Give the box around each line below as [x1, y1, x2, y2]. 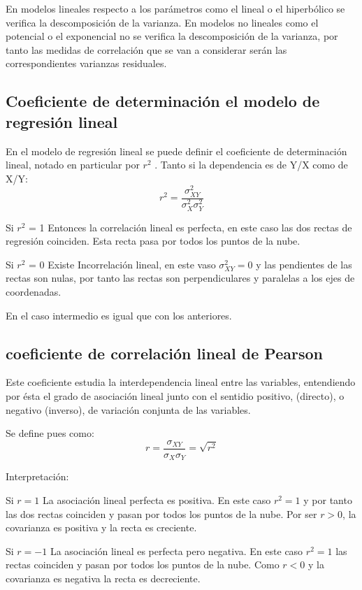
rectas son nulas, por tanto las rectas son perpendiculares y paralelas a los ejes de [6, 271, 355, 285]
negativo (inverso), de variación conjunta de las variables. [6, 402, 251, 417]
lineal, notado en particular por [6, 157, 140, 172]
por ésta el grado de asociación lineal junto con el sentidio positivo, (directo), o [6, 389, 345, 403]
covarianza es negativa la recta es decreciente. [6, 570, 201, 585]
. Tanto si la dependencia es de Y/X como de [154, 157, 348, 172]
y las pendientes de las [256, 257, 352, 271]
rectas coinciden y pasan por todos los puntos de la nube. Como [6, 557, 280, 572]
